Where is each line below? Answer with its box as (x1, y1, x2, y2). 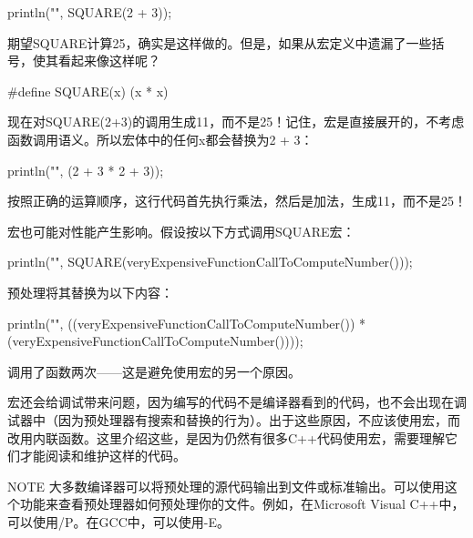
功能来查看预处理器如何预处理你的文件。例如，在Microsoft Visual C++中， (19, 494, 465, 513)
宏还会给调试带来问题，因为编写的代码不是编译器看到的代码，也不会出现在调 (7, 392, 467, 411)
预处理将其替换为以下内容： (7, 282, 173, 301)
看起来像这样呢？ (57, 51, 160, 70)
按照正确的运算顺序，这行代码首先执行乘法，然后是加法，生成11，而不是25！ (7, 191, 467, 210)
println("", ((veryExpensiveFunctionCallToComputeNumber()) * (7, 313, 366, 332)
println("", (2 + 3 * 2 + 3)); (7, 160, 164, 179)
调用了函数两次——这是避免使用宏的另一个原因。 (7, 361, 301, 381)
